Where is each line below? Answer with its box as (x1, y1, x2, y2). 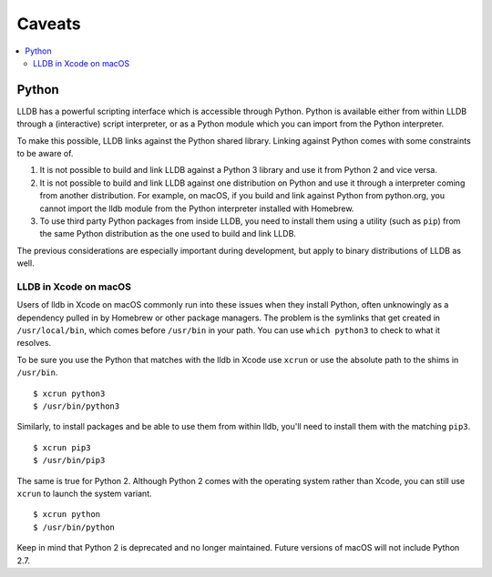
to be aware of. (16, 148, 74, 159)
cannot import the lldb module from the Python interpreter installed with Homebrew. (39, 203, 354, 214)
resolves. (16, 338, 52, 349)
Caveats (16, 14, 81, 34)
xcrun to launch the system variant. (16, 488, 152, 499)
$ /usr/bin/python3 (33, 401, 120, 411)
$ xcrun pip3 (33, 442, 91, 452)
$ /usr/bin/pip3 (33, 455, 106, 466)
